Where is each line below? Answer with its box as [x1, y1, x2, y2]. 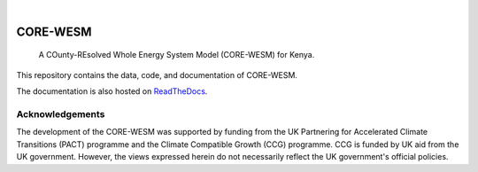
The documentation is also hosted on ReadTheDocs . [16, 86, 208, 97]
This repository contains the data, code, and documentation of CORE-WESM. [16, 69, 298, 80]
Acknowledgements [16, 107, 105, 120]
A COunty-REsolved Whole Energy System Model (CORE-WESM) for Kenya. [38, 50, 315, 60]
